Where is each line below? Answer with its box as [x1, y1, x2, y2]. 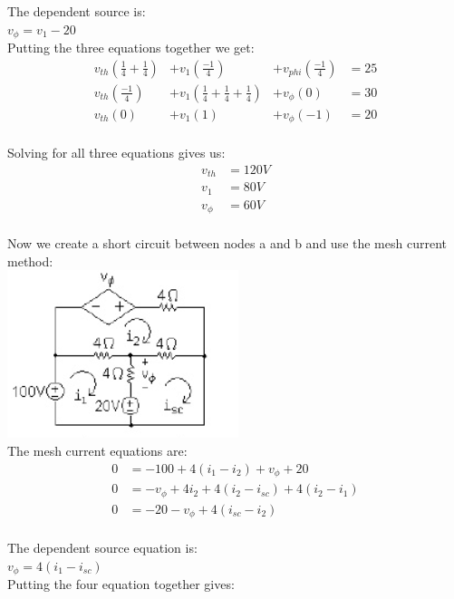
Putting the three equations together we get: [7, 38, 255, 57]
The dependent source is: [7, 2, 146, 20]
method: [7, 251, 53, 270]
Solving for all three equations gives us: [7, 143, 226, 162]
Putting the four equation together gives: [7, 575, 235, 594]
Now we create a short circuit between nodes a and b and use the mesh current [7, 234, 447, 253]
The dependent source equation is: [7, 538, 198, 557]
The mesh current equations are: [7, 441, 188, 460]
